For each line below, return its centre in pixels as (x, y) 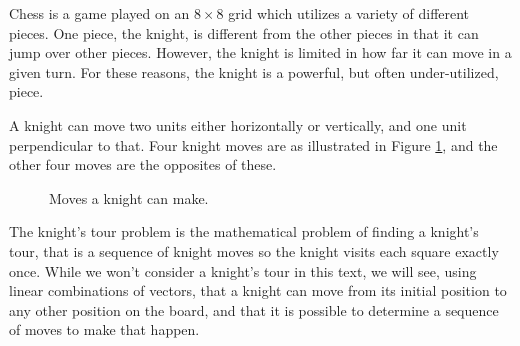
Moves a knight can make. (129, 197)
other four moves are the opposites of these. (143, 164)
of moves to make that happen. (104, 329)
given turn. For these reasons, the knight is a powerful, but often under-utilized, (254, 71)
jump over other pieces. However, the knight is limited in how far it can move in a (260, 52)
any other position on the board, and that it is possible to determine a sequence (254, 309)
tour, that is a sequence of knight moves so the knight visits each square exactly (254, 250)
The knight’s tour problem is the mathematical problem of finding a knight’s (244, 231)
